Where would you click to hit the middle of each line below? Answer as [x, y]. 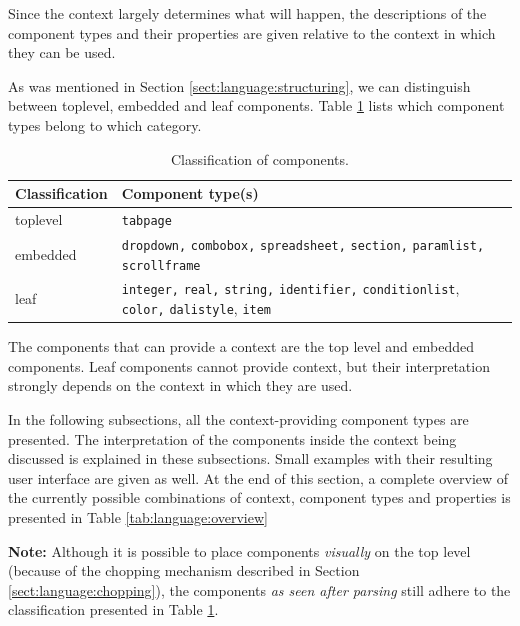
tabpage [146, 221]
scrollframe [161, 265]
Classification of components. [260, 158]
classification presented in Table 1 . [113, 609]
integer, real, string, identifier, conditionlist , [290, 288]
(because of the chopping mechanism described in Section [184, 570]
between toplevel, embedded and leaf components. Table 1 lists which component [256, 105]
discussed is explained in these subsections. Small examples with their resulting [250, 458]
